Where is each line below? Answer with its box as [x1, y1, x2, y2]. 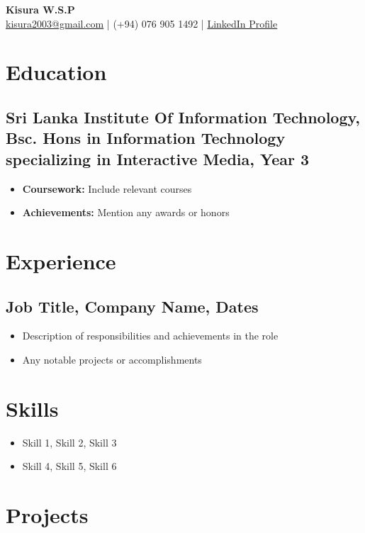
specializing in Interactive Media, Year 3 [6, 147, 310, 169]
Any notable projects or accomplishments [22, 352, 202, 366]
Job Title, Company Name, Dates [6, 295, 259, 317]
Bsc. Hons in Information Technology [6, 127, 286, 149]
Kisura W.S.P [6, 2, 75, 16]
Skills [6, 393, 59, 422]
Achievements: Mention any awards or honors [22, 205, 230, 220]
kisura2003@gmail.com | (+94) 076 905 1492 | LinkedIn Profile [6, 16, 278, 30]
